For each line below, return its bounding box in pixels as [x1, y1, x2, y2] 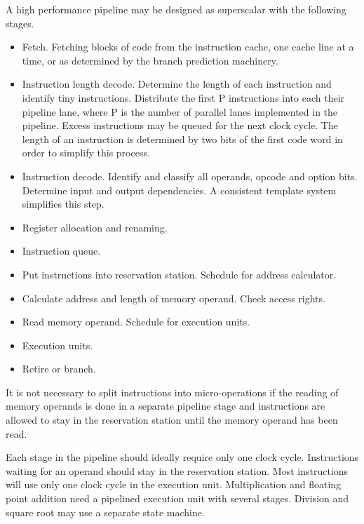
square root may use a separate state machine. [6, 504, 205, 519]
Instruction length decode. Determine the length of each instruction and [22, 76, 332, 91]
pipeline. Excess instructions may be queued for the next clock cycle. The [22, 118, 338, 133]
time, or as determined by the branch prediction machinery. [22, 53, 278, 67]
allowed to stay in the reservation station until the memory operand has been [6, 412, 338, 427]
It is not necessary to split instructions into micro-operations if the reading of [6, 384, 339, 399]
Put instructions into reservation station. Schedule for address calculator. [22, 267, 337, 281]
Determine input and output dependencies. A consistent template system [22, 182, 337, 197]
